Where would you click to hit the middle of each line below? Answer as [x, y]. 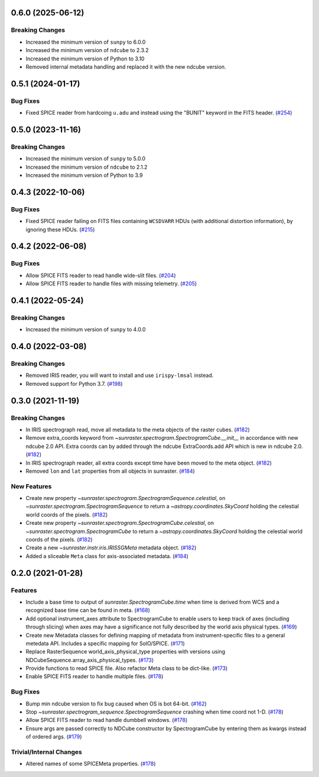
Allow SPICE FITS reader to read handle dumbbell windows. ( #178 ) [107, 720]
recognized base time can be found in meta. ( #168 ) [88, 610]
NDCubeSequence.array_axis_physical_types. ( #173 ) [90, 660]
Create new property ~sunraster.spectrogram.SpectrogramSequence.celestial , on [126, 498]
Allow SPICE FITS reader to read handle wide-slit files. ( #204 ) [101, 275]
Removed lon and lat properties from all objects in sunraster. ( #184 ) [110, 471]
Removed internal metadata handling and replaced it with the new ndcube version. [126, 67]
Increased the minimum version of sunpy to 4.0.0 [86, 330]
